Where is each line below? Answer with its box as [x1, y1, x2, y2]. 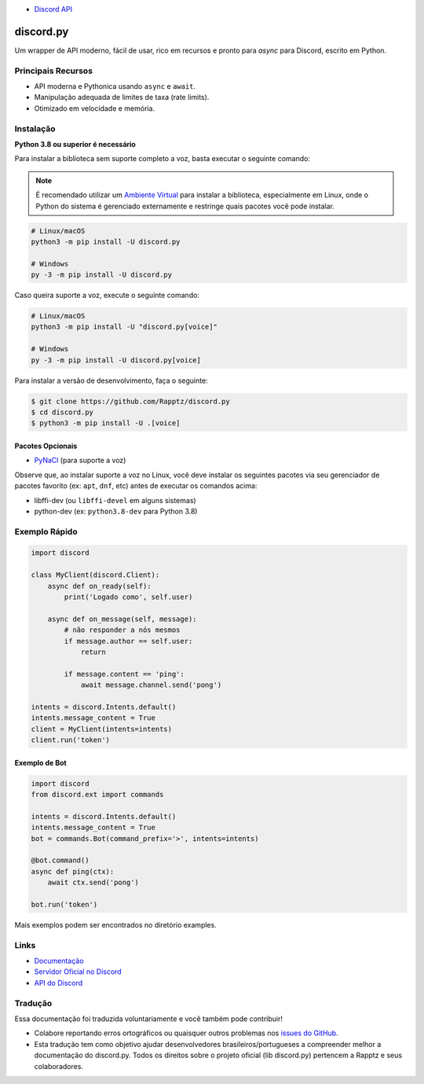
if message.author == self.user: [64, 637, 193, 645]
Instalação [14, 123, 56, 134]
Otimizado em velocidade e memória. [34, 103, 155, 113]
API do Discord [34, 978, 83, 987]
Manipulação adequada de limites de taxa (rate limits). [34, 93, 210, 102]
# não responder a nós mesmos [64, 626, 181, 634]
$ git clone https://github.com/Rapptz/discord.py [31, 397, 231, 406]
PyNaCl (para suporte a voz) [34, 456, 126, 465]
